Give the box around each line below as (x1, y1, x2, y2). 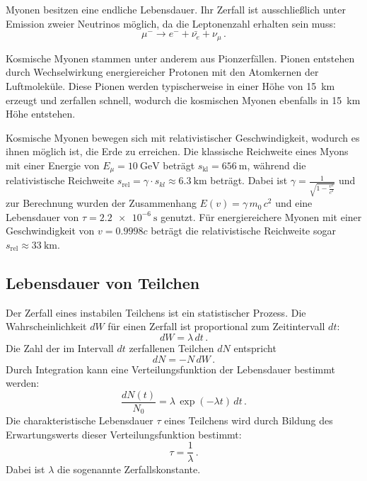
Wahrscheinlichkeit (6, 319, 87, 334)
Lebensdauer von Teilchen (6, 271, 200, 293)
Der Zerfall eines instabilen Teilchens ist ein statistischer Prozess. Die (6, 305, 306, 319)
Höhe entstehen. (6, 106, 76, 121)
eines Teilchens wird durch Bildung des (164, 413, 333, 428)
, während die (247, 158, 306, 173)
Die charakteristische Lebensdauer (6, 413, 153, 428)
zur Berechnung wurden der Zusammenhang (6, 196, 197, 210)
